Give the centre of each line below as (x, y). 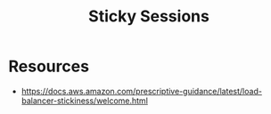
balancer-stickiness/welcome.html (85, 101)
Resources (49, 66)
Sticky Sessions (149, 16)
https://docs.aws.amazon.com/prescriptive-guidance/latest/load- (141, 91)
